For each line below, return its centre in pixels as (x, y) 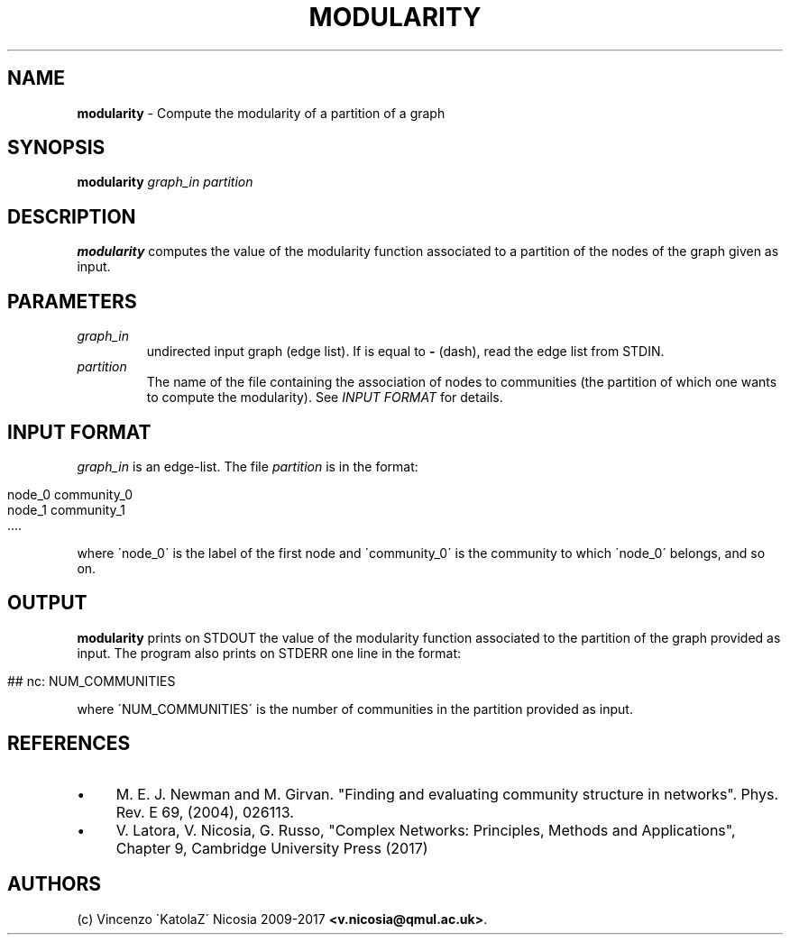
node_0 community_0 (70, 494)
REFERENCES (69, 744)
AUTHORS (55, 884)
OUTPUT (47, 603)
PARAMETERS (72, 301)
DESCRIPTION (72, 216)
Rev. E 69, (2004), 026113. (205, 812)
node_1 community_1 (66, 509)
